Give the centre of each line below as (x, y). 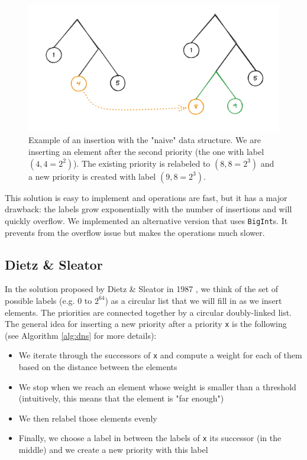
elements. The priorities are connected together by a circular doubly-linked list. (148, 312)
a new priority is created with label (92, 176)
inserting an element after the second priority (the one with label (146, 152)
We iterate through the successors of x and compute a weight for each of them (160, 355)
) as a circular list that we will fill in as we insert (193, 300)
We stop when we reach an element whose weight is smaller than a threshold (157, 386)
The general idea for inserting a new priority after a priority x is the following (146, 324)
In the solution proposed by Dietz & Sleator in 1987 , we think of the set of (142, 289)
